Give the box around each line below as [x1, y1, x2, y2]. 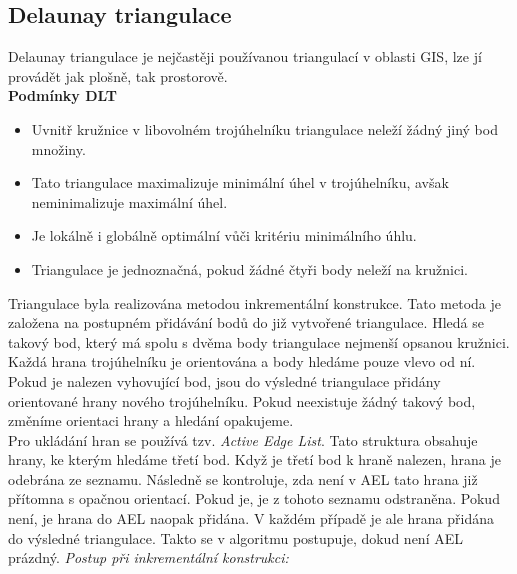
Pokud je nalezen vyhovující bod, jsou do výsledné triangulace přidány [8, 370, 441, 391]
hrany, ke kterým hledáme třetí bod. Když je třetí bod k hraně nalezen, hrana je [8, 449, 501, 470]
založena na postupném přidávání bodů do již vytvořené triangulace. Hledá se [8, 312, 484, 333]
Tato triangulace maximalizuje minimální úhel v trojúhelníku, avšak [31, 172, 449, 193]
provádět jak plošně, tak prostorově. [8, 65, 228, 86]
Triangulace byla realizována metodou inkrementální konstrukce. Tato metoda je [8, 292, 501, 313]
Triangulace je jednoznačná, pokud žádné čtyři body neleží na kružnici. [31, 258, 468, 279]
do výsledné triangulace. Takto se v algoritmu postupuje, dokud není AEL [8, 527, 463, 548]
